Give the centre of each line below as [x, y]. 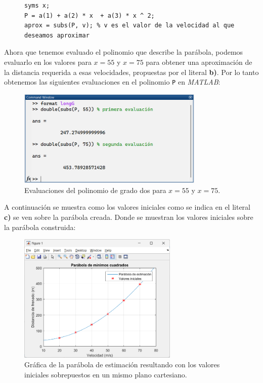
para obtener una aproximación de [199, 62]
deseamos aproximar [57, 35]
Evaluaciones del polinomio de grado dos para [95, 190]
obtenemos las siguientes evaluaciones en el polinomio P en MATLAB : [112, 82]
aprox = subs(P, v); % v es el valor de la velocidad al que [129, 26]
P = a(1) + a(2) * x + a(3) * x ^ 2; [90, 15]
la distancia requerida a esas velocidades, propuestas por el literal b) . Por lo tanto [131, 72]
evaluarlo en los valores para [48, 62]
